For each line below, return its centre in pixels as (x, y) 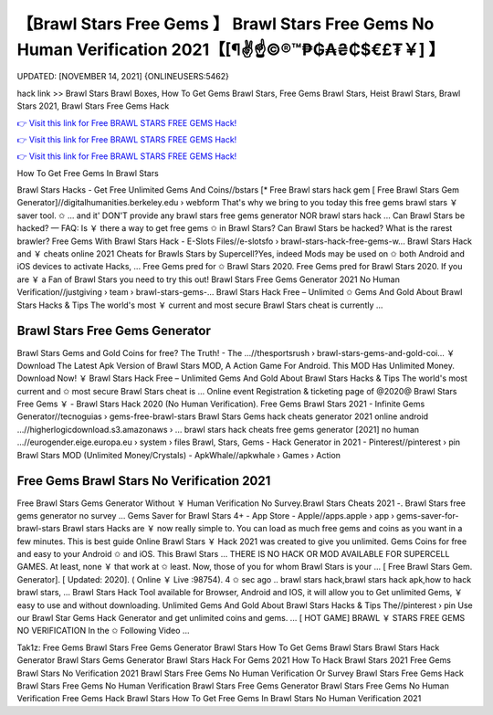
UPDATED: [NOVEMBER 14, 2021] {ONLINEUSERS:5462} (123, 77)
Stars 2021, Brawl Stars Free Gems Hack (93, 106)
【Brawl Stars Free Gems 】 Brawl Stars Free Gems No (226, 24)
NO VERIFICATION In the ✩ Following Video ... (103, 631)
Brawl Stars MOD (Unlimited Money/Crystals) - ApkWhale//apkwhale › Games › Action (179, 455)
